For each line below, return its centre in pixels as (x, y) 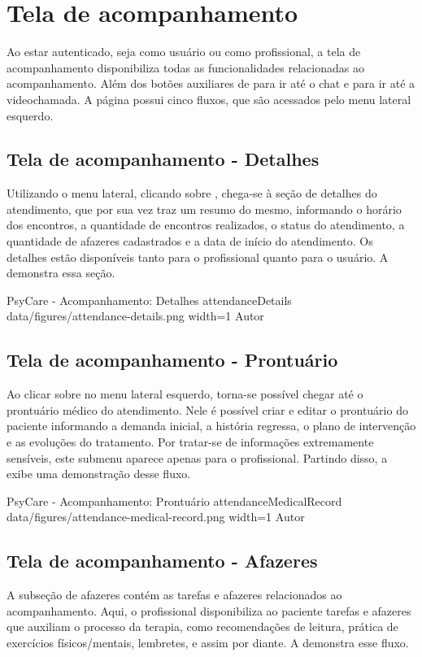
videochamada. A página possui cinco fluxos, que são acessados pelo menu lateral (209, 99)
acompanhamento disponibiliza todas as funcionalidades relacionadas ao (185, 67)
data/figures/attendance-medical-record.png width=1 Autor (156, 517)
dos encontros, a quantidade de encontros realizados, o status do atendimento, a (206, 225)
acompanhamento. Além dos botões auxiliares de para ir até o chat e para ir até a (211, 83)
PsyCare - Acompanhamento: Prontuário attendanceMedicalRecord (174, 500)
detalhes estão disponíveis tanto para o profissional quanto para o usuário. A (198, 257)
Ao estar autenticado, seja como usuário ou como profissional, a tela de (184, 52)
